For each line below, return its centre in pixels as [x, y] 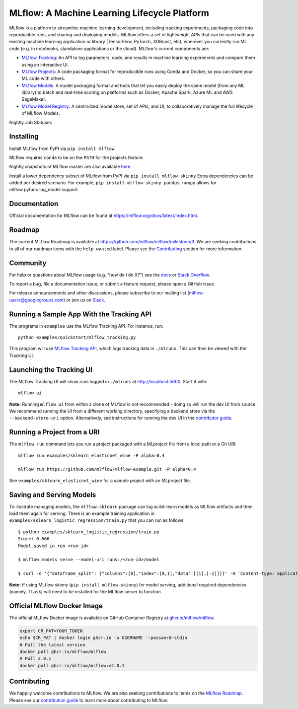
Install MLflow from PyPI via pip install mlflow [62, 148]
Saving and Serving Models [53, 495]
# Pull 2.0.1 [36, 659]
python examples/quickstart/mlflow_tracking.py [77, 337]
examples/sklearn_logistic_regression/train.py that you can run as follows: [97, 520]
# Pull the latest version [52, 645]
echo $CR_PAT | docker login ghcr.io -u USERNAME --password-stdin [104, 638]
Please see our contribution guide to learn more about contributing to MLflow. [89, 700]
